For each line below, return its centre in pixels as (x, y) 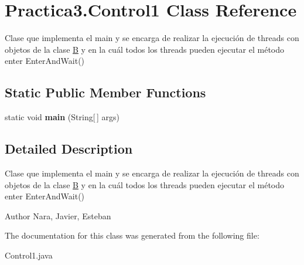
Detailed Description (69, 149)
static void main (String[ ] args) (62, 117)
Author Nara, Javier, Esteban (58, 215)
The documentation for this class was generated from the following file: (132, 235)
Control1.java (29, 255)
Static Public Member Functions (105, 92)
